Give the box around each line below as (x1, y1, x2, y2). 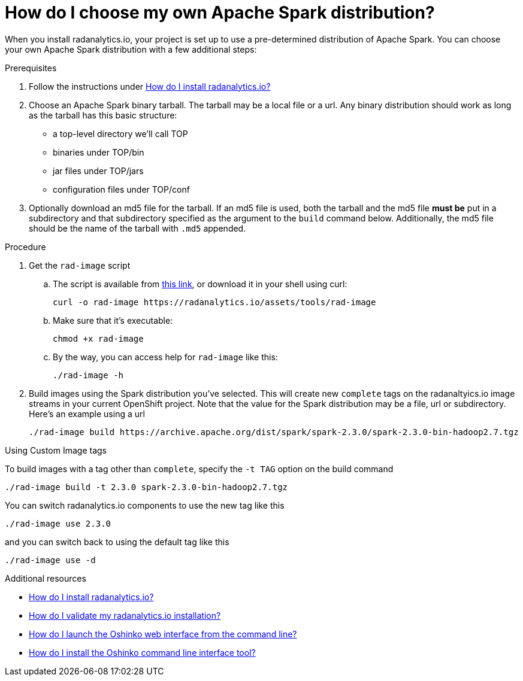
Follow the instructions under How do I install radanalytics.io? (29, 81, 271, 92)
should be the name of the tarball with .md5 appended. (29, 223, 246, 233)
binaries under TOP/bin (53, 147, 144, 157)
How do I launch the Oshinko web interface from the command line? (29, 628, 297, 639)
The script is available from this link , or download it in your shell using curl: (53, 278, 347, 289)
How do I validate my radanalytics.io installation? (29, 610, 221, 621)
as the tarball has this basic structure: (29, 110, 177, 120)
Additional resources (5, 573, 86, 583)
